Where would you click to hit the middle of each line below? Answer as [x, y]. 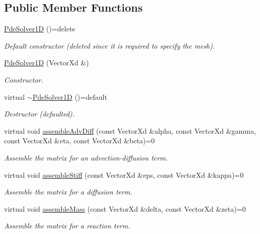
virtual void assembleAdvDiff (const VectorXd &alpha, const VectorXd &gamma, [130, 130]
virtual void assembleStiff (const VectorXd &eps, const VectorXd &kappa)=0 [124, 174]
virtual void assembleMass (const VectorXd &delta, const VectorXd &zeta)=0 [125, 208]
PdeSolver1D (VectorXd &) [47, 63]
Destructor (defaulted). [39, 114]
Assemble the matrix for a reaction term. [67, 226]
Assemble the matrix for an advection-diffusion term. [86, 157]
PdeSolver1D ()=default [70, 96]
